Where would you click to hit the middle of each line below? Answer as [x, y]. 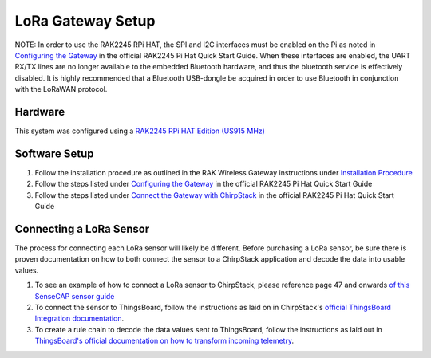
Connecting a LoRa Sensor [82, 228]
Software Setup [55, 153]
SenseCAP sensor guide [75, 296]
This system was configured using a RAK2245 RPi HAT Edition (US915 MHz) [140, 131]
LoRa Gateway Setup [85, 21]
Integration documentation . [79, 318]
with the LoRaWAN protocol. [61, 89]
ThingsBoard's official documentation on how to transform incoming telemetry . [164, 341]
